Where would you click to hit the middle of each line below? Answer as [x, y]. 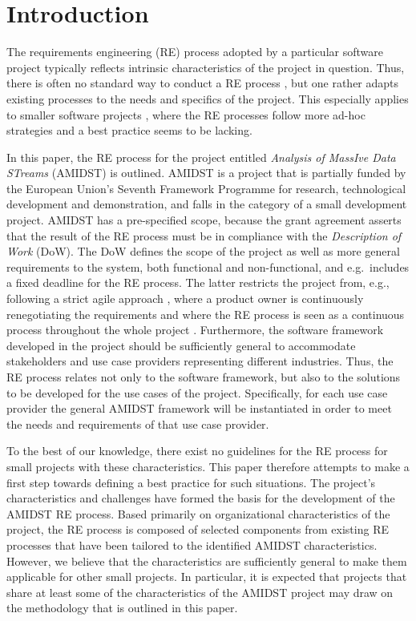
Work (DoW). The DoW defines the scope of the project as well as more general [203, 251]
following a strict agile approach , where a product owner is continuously [185, 298]
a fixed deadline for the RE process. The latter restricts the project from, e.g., [198, 282]
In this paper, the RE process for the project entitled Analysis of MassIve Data [201, 157]
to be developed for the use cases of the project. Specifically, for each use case [197, 392]
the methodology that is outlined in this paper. [122, 608]
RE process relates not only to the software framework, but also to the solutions [204, 377]
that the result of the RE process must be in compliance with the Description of [204, 235]
